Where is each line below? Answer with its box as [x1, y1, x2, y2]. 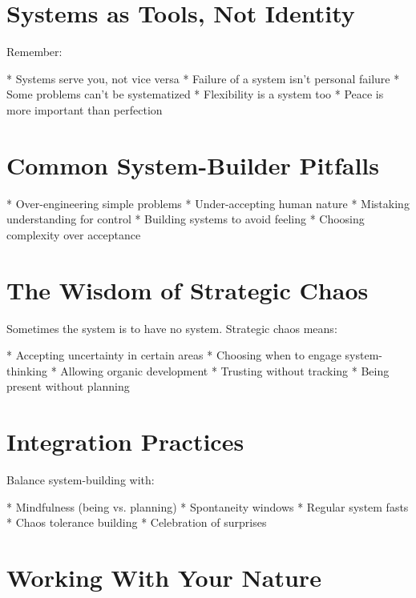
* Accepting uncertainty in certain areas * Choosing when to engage [6, 347, 341, 363]
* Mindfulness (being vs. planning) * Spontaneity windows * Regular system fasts [6, 498, 409, 515]
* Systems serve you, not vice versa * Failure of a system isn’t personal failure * [6, 70, 400, 86]
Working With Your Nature [6, 561, 321, 593]
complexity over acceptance [6, 226, 141, 243]
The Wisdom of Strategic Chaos [6, 273, 369, 306]
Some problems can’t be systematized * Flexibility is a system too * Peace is [6, 86, 384, 102]
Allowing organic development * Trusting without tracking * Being [60, 362, 390, 379]
